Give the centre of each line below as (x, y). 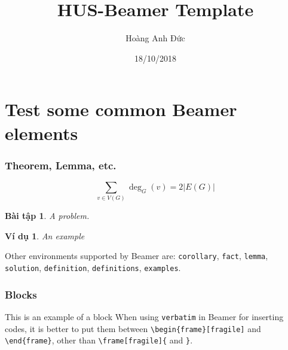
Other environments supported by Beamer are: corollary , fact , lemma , (137, 256)
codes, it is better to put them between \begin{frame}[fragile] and (133, 328)
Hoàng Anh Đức (155, 38)
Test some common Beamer (121, 109)
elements (42, 133)
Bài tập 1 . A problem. (47, 216)
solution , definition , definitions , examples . (93, 268)
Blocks (21, 294)
